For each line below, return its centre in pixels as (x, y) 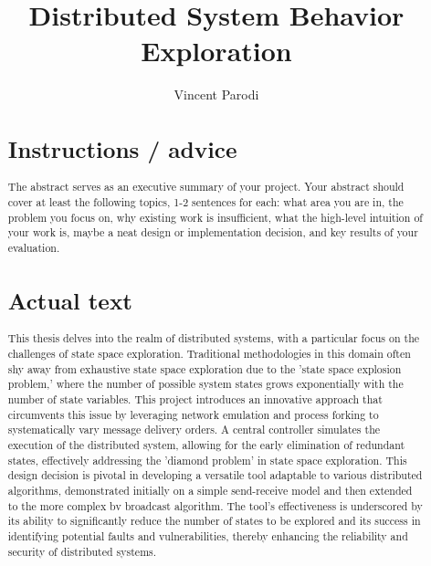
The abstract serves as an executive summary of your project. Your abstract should (206, 187)
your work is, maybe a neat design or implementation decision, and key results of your (213, 232)
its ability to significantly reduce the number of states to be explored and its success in (214, 521)
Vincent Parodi (216, 94)
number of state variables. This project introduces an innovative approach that (195, 398)
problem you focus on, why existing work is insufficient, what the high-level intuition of (215, 217)
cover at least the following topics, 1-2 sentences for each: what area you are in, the (205, 202)
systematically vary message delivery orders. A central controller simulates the (194, 430)
